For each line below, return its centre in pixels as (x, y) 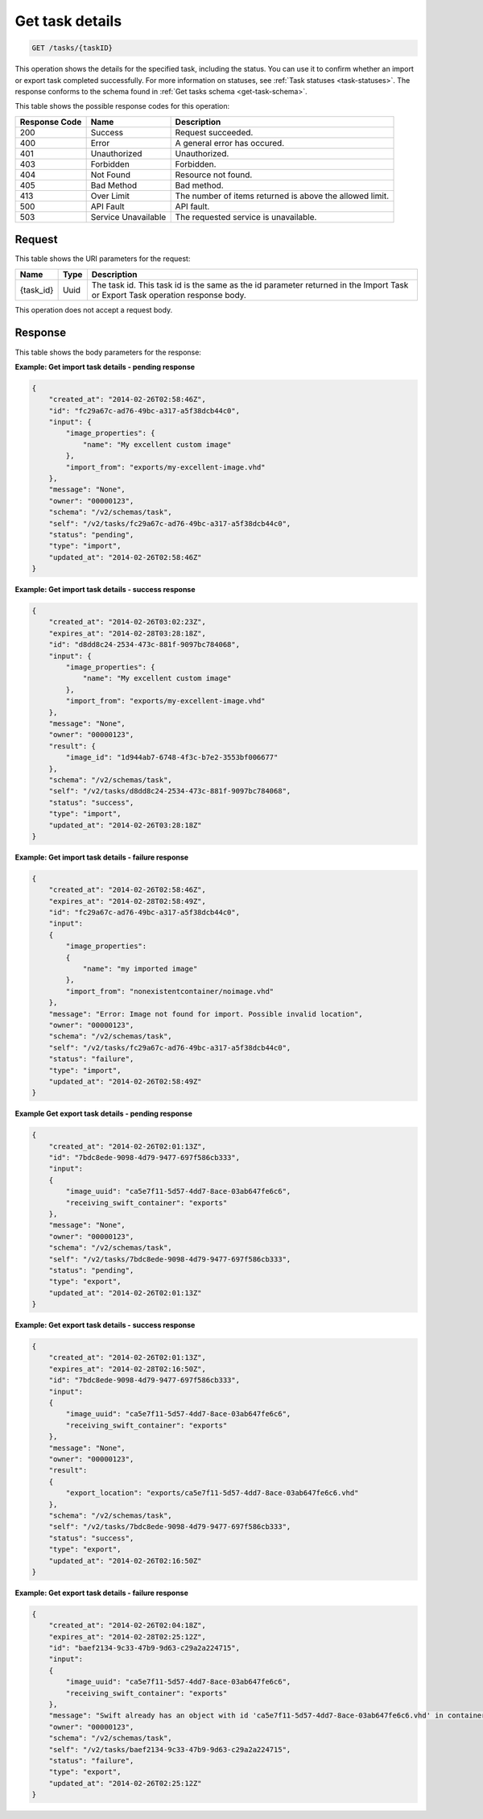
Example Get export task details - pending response (103, 1114)
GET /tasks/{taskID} (72, 48)
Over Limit (110, 196)
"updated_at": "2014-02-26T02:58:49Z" (125, 1081)
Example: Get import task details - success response (105, 590)
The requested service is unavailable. (246, 217)
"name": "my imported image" (140, 969)
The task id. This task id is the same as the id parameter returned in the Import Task (250, 284)
